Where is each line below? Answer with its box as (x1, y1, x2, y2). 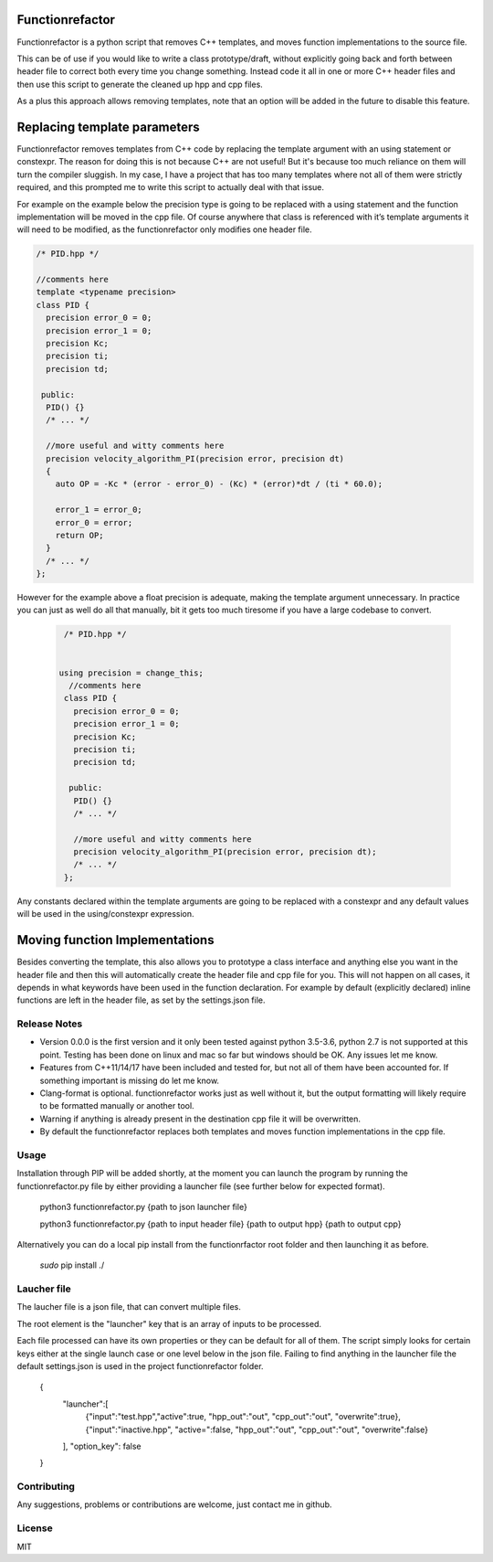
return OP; (55, 530, 104, 540)
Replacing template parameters (16, 119, 200, 134)
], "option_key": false (62, 1440, 142, 1451)
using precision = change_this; (58, 667, 205, 678)
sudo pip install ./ (39, 1259, 105, 1270)
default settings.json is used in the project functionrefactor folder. (16, 1360, 264, 1371)
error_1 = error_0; (55, 505, 143, 515)
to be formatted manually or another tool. (39, 1100, 195, 1111)
